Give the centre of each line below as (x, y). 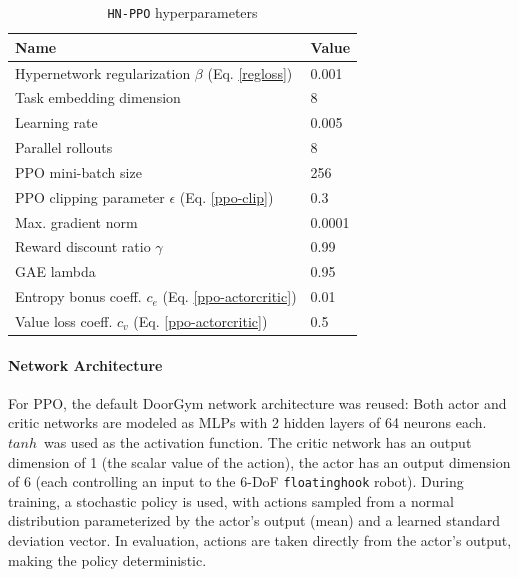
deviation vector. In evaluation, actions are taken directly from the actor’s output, (260, 540)
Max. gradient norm (76, 221)
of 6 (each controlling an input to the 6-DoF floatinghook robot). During (236, 481)
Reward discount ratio (83, 246)
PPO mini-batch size (78, 171)
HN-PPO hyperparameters (182, 12)
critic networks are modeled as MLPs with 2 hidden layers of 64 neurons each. (247, 422)
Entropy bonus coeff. (78, 296)
